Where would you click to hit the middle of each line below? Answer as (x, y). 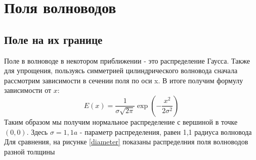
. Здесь (37, 131)
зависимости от (28, 90)
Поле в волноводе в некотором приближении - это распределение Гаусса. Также (127, 60)
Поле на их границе (53, 39)
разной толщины (30, 151)
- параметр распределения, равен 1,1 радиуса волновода (166, 131)
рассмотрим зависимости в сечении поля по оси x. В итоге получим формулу (124, 80)
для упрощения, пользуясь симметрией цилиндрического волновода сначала (121, 70)
